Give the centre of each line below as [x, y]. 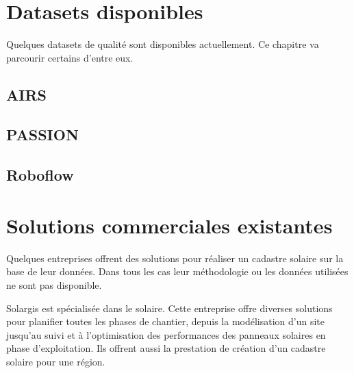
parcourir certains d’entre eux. [70, 57]
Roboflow [40, 175]
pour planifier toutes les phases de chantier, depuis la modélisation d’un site [166, 321]
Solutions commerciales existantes [169, 225]
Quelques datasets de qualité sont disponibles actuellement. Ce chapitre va [163, 44]
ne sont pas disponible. [54, 284]
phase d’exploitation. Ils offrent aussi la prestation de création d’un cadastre [166, 348]
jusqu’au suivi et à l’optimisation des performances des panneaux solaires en [166, 334]
